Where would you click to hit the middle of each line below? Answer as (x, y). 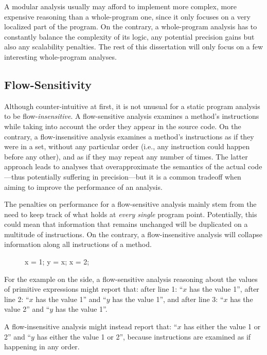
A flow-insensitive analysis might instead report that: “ (91, 326)
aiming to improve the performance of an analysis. (83, 187)
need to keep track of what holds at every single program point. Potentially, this (131, 214)
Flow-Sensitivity (48, 84)
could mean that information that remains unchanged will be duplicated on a (126, 224)
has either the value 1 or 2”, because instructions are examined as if (144, 336)
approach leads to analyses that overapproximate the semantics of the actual (125, 166)
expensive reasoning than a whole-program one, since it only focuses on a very (127, 16)
